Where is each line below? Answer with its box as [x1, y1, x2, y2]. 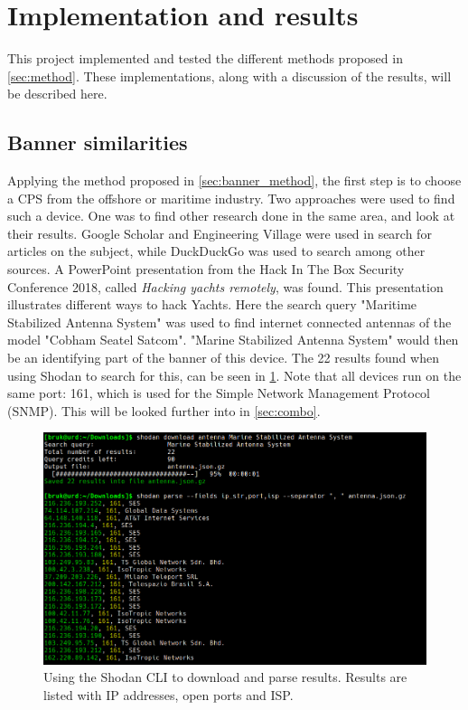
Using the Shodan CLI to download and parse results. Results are [43, 667, 407, 686]
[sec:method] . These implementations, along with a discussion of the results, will [7, 66, 452, 85]
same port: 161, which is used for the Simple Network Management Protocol [7, 383, 431, 402]
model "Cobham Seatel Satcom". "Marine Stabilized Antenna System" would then [7, 330, 459, 349]
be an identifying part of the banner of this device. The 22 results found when [7, 348, 439, 367]
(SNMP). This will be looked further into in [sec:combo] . [7, 401, 321, 420]
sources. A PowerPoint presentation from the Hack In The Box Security [7, 260, 405, 279]
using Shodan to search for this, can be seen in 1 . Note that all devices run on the [7, 365, 462, 384]
